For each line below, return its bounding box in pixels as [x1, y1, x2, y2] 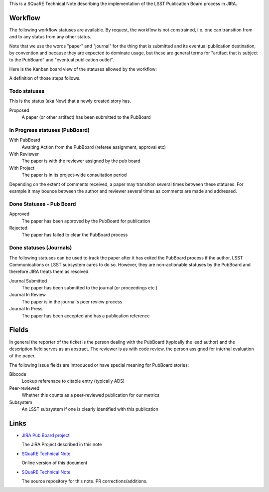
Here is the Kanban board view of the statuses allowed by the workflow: [9, 66, 157, 72]
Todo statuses [9, 88, 45, 95]
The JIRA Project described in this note [21, 442, 102, 448]
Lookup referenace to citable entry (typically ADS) [21, 378, 125, 384]
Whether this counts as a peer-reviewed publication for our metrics [21, 392, 159, 398]
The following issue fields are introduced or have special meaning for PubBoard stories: [9, 362, 189, 368]
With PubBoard [9, 137, 40, 143]
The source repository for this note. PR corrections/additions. [21, 478, 148, 484]
